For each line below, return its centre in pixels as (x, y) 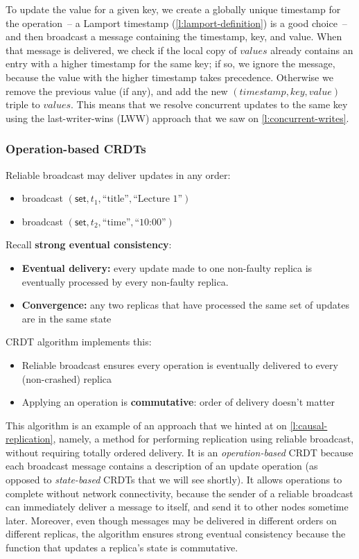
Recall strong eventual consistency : (89, 244)
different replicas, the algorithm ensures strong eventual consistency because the (176, 534)
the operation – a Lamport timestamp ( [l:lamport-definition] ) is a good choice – (176, 23)
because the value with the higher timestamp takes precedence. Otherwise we (169, 77)
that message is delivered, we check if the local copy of (121, 50)
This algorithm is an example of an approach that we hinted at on (146, 425)
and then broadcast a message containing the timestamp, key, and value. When (174, 36)
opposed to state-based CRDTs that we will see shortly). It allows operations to (174, 480)
